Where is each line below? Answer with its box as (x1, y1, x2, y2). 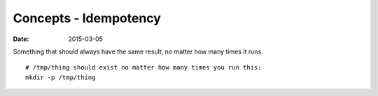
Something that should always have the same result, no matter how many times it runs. (13, 47, 263, 56)
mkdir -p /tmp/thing (25, 73, 96, 81)
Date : (13, 35, 29, 43)
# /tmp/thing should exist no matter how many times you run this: (25, 63, 262, 72)
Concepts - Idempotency (13, 10, 161, 26)
